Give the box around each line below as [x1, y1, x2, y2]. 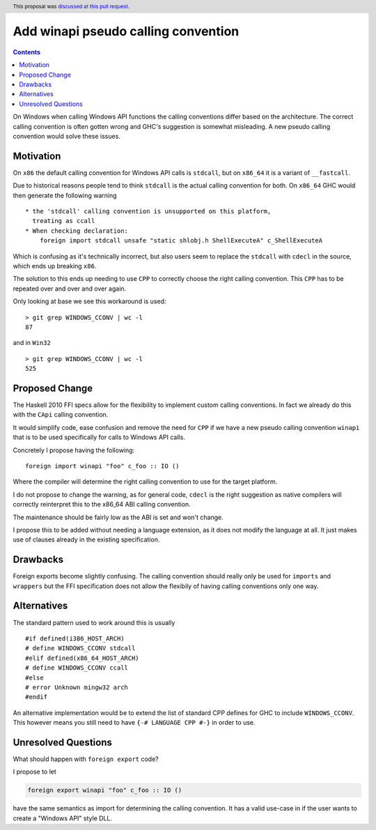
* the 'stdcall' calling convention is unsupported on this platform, [25, 208, 272, 215]
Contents [13, 47, 41, 56]
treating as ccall [32, 217, 95, 225]
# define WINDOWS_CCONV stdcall [25, 645, 136, 652]
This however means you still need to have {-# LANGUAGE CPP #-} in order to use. [13, 718, 256, 727]
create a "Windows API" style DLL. [13, 814, 113, 822]
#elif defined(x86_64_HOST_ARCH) [25, 654, 139, 662]
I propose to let [13, 767, 57, 776]
